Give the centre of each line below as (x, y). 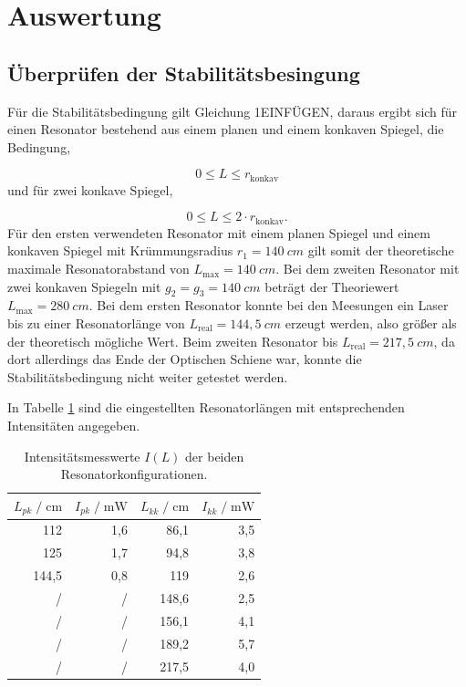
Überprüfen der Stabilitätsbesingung (184, 73)
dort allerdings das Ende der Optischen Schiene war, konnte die (185, 359)
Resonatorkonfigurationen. (134, 474)
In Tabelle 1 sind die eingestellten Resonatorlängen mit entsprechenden (206, 407)
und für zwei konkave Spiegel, (90, 189)
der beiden (215, 456)
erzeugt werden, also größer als (371, 323)
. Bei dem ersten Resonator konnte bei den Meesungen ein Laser (269, 305)
